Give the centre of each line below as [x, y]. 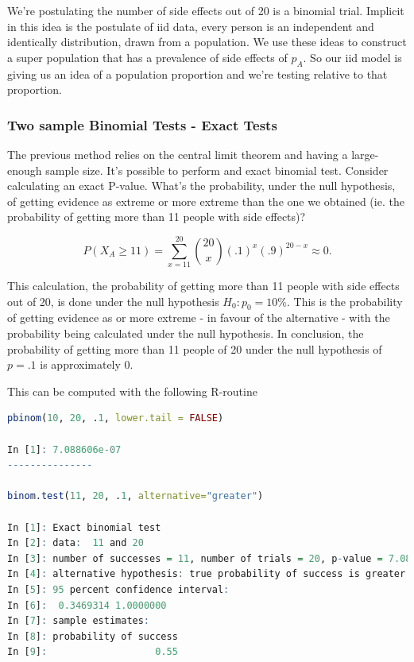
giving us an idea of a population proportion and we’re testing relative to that [197, 74]
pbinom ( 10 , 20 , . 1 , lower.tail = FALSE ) [116, 418]
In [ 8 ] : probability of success [93, 636]
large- [365, 154]
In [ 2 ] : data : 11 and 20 [75, 543]
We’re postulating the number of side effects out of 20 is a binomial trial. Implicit [206, 10]
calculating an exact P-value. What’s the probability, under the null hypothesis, [201, 186]
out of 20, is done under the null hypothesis [113, 301]
